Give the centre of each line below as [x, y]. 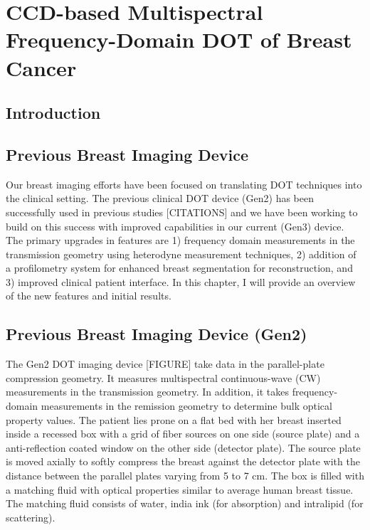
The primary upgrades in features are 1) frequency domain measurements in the [180, 240]
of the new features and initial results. [89, 296]
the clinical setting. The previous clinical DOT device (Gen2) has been [160, 198]
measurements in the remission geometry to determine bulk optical [186, 406]
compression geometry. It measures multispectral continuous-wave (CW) [163, 377]
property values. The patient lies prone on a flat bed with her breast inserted [174, 419]
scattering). [31, 517]
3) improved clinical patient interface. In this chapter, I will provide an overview [181, 281]
